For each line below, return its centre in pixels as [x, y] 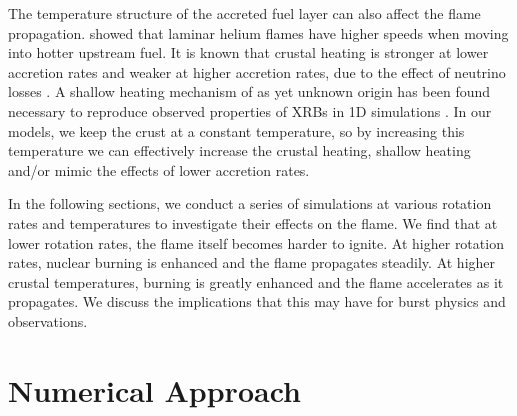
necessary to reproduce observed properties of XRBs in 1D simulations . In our [250, 110]
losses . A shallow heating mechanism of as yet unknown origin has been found [249, 91]
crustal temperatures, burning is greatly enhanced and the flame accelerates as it [256, 281]
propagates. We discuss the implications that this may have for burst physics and [257, 301]
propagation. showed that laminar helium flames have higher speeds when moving [258, 32]
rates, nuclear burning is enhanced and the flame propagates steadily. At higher [252, 262]
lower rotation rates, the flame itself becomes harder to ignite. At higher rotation [256, 242]
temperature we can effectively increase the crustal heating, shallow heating [239, 150]
